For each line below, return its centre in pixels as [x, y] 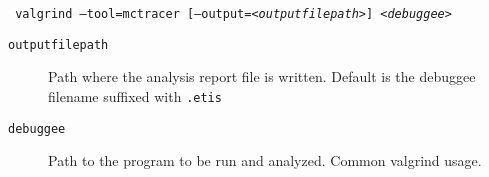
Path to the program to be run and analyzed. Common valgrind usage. [265, 160]
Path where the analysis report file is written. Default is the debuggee [262, 76]
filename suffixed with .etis [135, 95]
